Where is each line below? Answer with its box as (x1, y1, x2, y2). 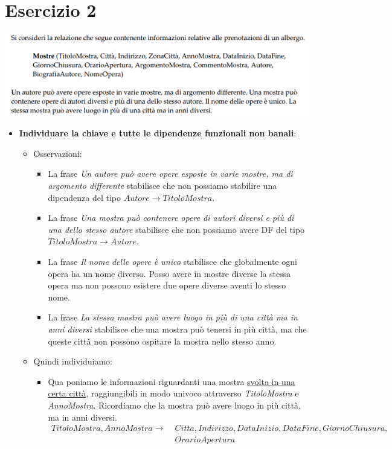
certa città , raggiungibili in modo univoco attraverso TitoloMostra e (48, 387, 299, 400)
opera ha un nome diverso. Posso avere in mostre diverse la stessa (48, 267, 291, 279)
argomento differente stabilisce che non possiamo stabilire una (48, 179, 277, 192)
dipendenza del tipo (48, 191, 121, 203)
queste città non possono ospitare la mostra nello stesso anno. (48, 334, 277, 347)
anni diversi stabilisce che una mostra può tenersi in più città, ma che (48, 322, 307, 335)
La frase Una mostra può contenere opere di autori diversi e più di (48, 211, 294, 224)
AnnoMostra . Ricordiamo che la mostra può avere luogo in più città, (48, 398, 301, 411)
